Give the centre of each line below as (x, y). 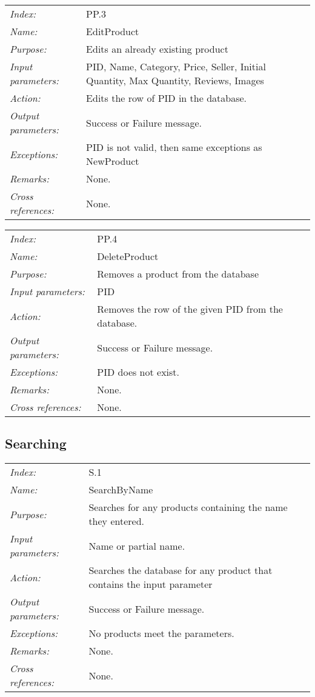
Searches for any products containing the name (188, 507)
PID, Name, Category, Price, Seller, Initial (176, 66)
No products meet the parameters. (161, 633)
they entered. (116, 521)
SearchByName (121, 490)
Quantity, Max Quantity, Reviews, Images (175, 80)
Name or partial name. (137, 545)
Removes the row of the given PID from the (190, 309)
